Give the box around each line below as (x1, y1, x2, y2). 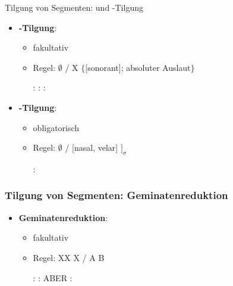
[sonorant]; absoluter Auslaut (85, 61, 191, 73)
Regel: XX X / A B (33, 251, 105, 263)
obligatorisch (33, 121, 80, 133)
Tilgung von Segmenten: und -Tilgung (5, 1, 143, 13)
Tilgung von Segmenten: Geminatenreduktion (5, 188, 228, 203)
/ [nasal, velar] (65, 141, 118, 154)
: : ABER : (33, 271, 73, 284)
